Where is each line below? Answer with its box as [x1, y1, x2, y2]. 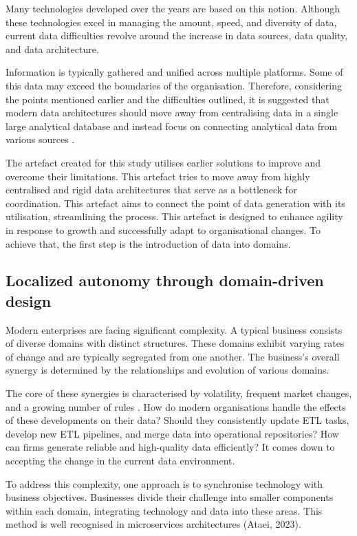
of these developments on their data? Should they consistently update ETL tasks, [6, 413, 349, 427]
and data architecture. [6, 41, 99, 56]
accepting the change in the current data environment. [6, 453, 235, 468]
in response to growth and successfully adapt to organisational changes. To [6, 222, 321, 237]
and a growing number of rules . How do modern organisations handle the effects [6, 399, 346, 414]
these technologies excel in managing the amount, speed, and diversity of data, [6, 14, 337, 29]
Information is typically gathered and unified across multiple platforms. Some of [6, 65, 343, 79]
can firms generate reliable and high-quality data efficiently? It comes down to [6, 440, 335, 454]
